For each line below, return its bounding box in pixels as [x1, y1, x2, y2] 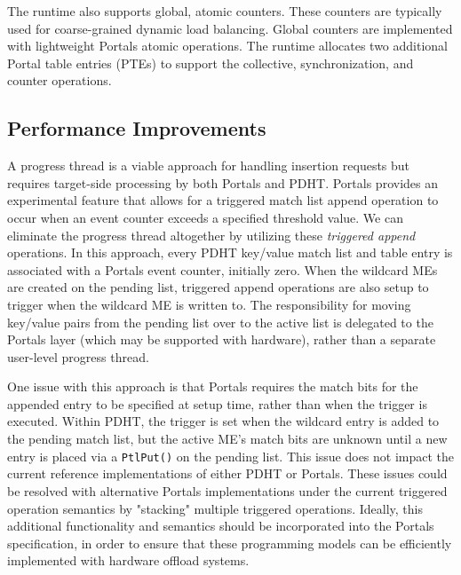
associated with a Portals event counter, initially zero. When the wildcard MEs [7, 260, 438, 279]
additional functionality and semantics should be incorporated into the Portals [7, 516, 434, 535]
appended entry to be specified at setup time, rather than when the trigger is [7, 394, 427, 413]
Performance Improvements [7, 114, 266, 142]
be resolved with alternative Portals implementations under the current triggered [7, 481, 448, 500]
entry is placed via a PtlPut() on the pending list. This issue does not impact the [7, 446, 455, 465]
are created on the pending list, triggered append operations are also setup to [7, 278, 429, 296]
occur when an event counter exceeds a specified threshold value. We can [7, 208, 403, 226]
